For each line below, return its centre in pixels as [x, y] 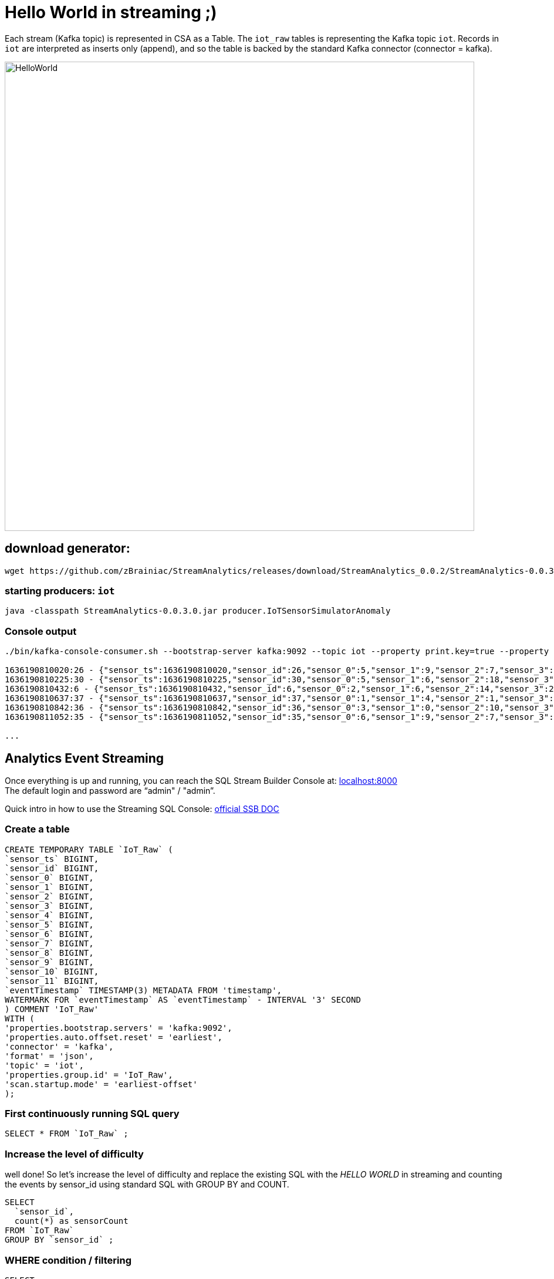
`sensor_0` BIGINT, [49, 877]
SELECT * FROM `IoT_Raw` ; [67, 1134]
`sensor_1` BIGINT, [49, 887]
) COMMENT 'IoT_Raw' [52, 1009]
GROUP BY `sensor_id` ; [59, 1240]
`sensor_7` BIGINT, [49, 943]
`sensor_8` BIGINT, [49, 953]
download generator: [67, 549]
